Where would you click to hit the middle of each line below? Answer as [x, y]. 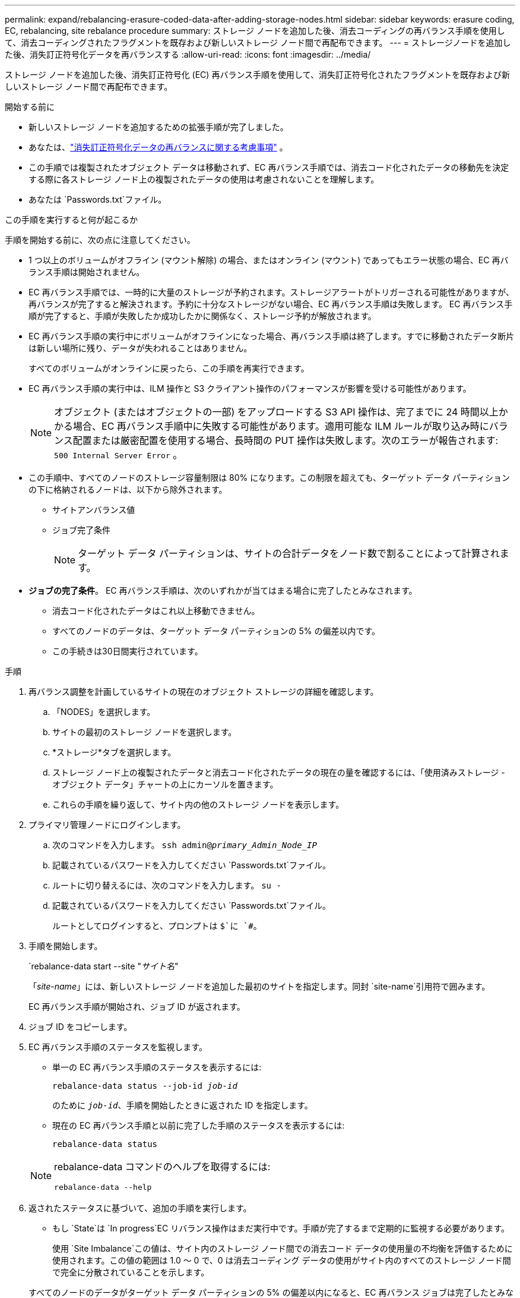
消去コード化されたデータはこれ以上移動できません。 [156, 611]
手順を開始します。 [66, 946]
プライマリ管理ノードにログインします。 [107, 825]
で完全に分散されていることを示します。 [131, 1272]
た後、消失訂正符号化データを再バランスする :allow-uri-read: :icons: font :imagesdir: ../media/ [188, 54]
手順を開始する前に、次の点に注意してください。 [100, 240]
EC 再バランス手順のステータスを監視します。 [118, 1047]
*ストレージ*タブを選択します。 [114, 752]
